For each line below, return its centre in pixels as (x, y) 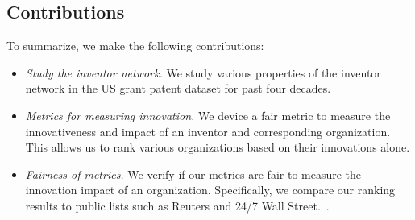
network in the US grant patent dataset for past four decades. (178, 88)
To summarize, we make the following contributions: (135, 46)
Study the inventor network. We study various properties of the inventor (203, 72)
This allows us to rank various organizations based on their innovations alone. (218, 147)
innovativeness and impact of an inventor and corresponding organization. (208, 131)
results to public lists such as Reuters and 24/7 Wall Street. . (177, 205)
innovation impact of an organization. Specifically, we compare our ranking (210, 190)
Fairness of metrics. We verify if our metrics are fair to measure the (193, 174)
